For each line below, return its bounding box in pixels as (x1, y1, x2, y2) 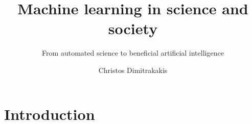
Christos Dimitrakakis (98, 64, 168, 75)
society (108, 18, 158, 39)
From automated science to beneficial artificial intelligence (42, 47, 224, 58)
